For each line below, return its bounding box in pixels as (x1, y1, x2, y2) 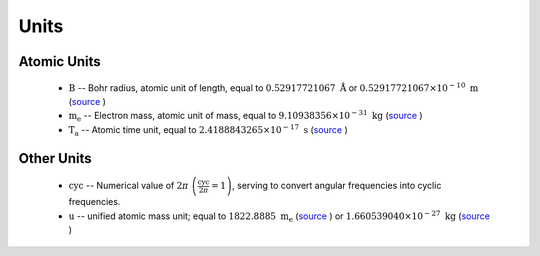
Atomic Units (18, 53, 102, 70)
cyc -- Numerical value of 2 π (68, 180, 189, 192)
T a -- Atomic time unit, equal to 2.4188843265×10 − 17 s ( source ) (68, 123, 349, 138)
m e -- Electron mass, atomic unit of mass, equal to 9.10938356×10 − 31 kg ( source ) (68, 108, 424, 124)
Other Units (18, 150, 92, 167)
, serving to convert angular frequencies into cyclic (231, 180, 442, 192)
